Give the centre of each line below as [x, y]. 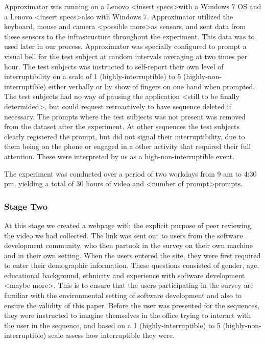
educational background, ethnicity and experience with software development [125, 275]
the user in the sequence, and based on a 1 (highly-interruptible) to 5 [112, 325]
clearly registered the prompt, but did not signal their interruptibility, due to [125, 136]
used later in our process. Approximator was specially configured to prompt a [125, 46]
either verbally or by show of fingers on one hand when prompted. [152, 86]
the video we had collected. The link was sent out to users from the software [124, 235]
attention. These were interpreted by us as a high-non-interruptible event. [119, 156]
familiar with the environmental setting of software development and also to [123, 295]
